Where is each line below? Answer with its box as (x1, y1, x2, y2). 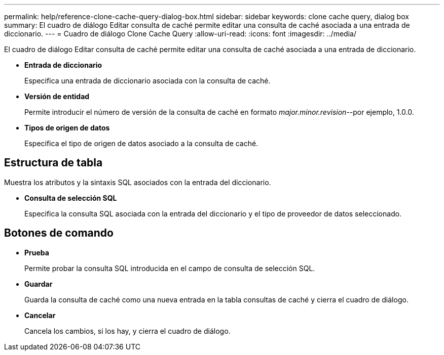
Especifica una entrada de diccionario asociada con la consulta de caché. (24, 76, 271, 85)
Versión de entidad (24, 92, 90, 101)
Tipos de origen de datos (24, 123, 110, 132)
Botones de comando (4, 227, 114, 240)
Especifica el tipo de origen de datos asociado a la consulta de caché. (24, 139, 258, 148)
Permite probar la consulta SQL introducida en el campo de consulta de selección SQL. (24, 263, 315, 273)
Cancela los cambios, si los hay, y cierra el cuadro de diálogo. (24, 326, 231, 335)
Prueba (24, 248, 49, 257)
